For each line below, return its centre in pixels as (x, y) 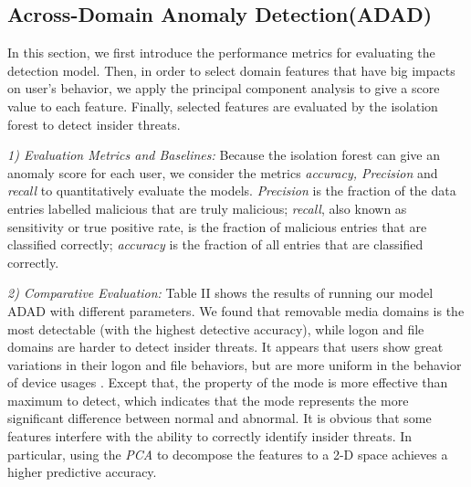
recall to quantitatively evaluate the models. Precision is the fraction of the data (232, 191)
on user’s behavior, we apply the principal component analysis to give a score (224, 88)
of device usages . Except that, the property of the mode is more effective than (228, 382)
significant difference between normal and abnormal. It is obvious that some (220, 418)
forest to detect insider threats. (94, 124)
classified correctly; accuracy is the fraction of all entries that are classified (215, 244)
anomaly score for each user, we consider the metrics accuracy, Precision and (223, 172)
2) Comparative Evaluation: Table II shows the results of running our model (220, 293)
